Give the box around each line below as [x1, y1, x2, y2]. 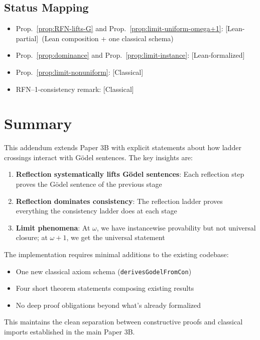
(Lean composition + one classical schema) [42, 33, 174, 43]
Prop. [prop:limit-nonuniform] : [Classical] [16, 66, 144, 77]
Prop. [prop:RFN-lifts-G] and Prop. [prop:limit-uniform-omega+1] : [16, 23, 223, 34]
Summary [4, 113, 72, 134]
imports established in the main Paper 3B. [4, 326, 135, 337]
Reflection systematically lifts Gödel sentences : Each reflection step [16, 169, 244, 179]
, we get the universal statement [66, 232, 165, 243]
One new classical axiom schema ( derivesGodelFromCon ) [16, 266, 192, 276]
